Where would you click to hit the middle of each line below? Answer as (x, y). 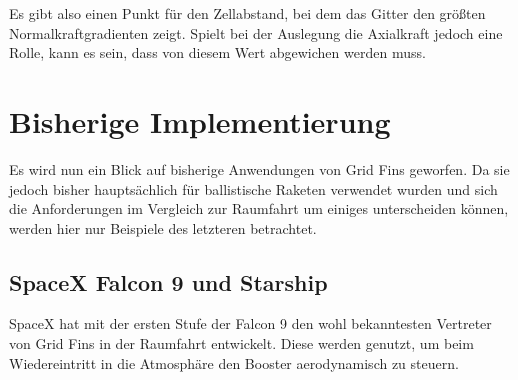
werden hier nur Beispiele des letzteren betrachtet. (163, 227)
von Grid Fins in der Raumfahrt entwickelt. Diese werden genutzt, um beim (241, 343)
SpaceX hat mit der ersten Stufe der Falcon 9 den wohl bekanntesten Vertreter (250, 323)
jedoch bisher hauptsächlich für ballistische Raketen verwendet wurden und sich (253, 188)
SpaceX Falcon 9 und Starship (168, 281)
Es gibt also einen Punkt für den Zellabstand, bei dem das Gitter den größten (247, 13)
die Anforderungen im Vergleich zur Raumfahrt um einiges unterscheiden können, (259, 208)
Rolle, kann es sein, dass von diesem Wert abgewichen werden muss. (217, 52)
